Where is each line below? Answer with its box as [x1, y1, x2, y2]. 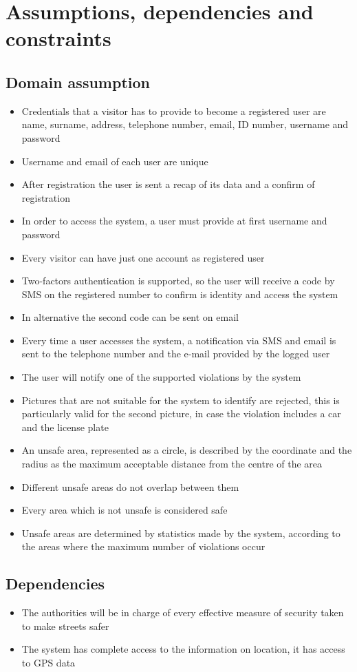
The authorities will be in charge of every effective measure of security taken [21, 605, 344, 620]
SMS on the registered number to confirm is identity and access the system [21, 286, 338, 301]
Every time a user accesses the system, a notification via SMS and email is [21, 333, 336, 347]
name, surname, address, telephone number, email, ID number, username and [21, 117, 349, 132]
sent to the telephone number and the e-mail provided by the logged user [21, 346, 330, 361]
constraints [6, 24, 111, 52]
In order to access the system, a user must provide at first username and [21, 213, 327, 228]
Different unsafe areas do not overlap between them [21, 479, 239, 494]
